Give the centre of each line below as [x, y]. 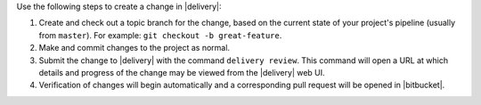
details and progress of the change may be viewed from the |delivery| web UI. [182, 72]
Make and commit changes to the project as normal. [135, 48]
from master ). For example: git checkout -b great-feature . [160, 35]
